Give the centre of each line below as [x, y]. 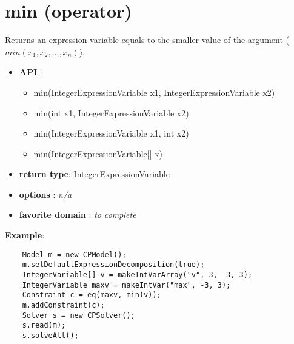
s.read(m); [44, 325]
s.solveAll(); [50, 335]
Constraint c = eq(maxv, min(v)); [92, 295]
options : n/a [45, 194]
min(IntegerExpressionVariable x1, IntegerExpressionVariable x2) [154, 92]
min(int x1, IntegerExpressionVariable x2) [111, 113]
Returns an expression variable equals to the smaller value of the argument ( [147, 40]
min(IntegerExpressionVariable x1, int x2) [111, 133]
